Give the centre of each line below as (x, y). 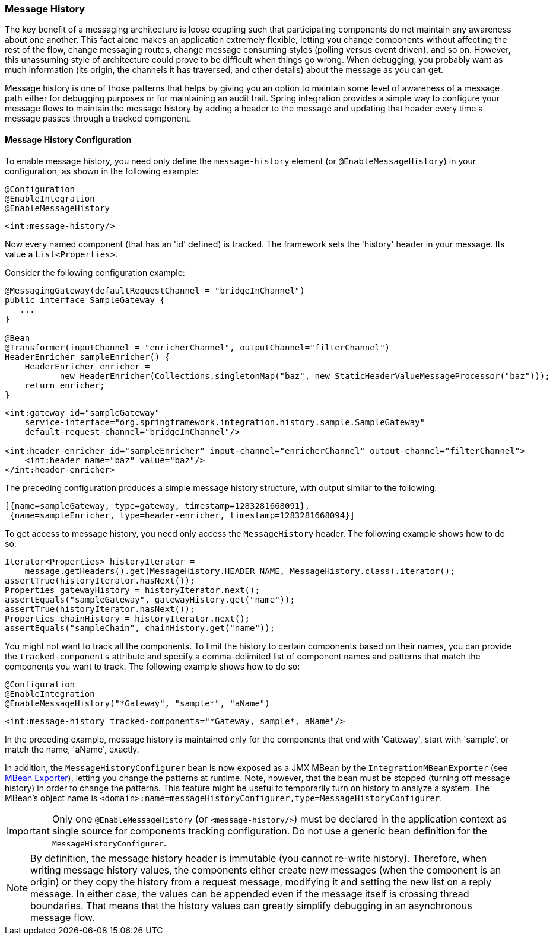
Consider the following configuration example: (95, 272)
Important (28, 831)
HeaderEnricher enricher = (87, 366)
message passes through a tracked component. (98, 119)
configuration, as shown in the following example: (102, 171)
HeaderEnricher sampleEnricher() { (88, 357)
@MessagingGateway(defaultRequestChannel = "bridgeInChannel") (155, 290)
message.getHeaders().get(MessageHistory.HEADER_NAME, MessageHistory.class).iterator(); (240, 571)
